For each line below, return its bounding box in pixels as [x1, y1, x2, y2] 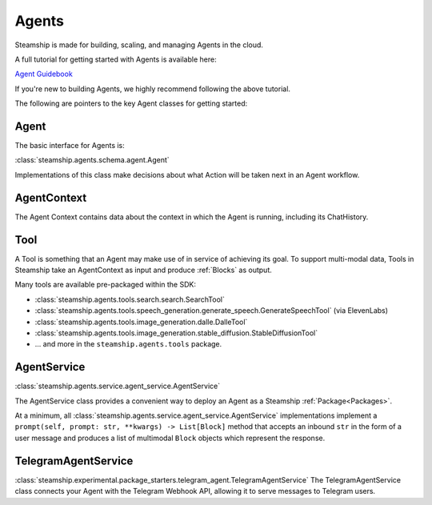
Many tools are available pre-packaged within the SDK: [14, 280, 196, 290]
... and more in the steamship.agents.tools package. [34, 339, 222, 349]
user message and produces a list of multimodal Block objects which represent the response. [14, 433, 326, 443]
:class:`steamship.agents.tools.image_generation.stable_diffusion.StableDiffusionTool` [34, 328, 318, 338]
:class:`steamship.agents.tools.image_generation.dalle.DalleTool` [34, 317, 248, 327]
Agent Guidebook [14, 69, 74, 79]
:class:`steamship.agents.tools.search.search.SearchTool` [34, 295, 226, 304]
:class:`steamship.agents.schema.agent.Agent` [14, 155, 170, 165]
